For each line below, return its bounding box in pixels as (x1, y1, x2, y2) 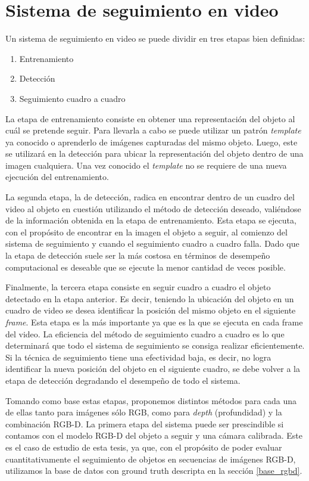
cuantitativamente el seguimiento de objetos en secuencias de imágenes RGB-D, (5, 452, 296, 465)
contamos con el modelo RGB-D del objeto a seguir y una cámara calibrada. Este (5, 429, 302, 442)
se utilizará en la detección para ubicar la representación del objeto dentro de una (5, 147, 304, 160)
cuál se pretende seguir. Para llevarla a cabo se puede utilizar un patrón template (5, 124, 301, 136)
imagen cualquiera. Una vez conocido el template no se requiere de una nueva (5, 159, 287, 171)
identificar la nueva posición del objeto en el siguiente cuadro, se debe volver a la (5, 362, 300, 375)
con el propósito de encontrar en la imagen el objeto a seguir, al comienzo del (5, 225, 288, 238)
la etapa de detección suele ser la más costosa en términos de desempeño (5, 249, 270, 262)
